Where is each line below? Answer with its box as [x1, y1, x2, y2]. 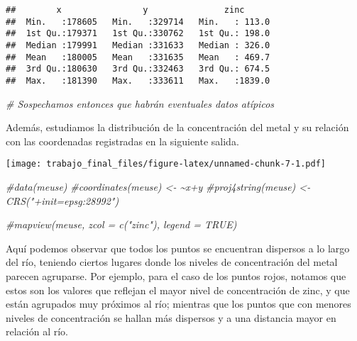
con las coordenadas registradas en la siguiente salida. [6, 133, 239, 148]
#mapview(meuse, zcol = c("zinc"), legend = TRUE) [6, 217, 237, 232]
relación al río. [6, 324, 68, 339]
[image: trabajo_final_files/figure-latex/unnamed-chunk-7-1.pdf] [6, 159, 326, 169]
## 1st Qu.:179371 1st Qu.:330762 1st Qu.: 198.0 [6, 28, 270, 39]
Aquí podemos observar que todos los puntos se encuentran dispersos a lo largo [6, 240, 350, 255]
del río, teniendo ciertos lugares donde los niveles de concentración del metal [6, 255, 338, 269]
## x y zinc [6, 5, 245, 15]
